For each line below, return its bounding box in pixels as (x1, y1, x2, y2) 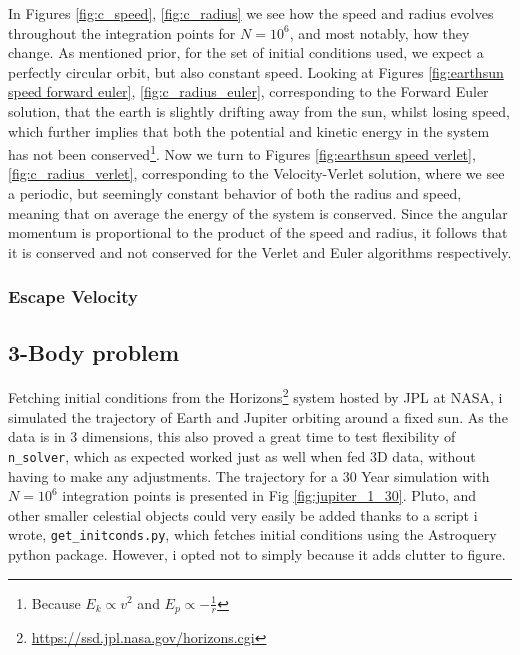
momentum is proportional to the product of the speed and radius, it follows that (8, 222, 508, 243)
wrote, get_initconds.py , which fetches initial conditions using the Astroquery (8, 524, 497, 545)
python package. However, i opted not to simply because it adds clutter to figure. (8, 543, 506, 564)
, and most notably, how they (289, 22, 470, 43)
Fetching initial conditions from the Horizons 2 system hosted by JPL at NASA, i (8, 384, 503, 408)
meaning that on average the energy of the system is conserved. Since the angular (8, 202, 508, 223)
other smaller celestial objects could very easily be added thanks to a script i (8, 504, 478, 525)
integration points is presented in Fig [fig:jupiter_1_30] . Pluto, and (62, 485, 477, 506)
